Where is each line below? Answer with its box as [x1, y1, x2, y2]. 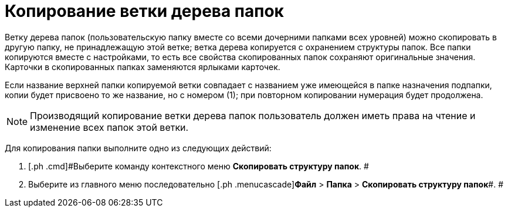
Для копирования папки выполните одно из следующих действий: [5, 143, 272, 153]
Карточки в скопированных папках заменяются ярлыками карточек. [5, 61, 280, 72]
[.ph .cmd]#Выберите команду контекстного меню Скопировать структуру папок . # [28, 161, 369, 171]
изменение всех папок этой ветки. [30, 121, 189, 133]
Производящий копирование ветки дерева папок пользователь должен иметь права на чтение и [30, 109, 476, 121]
